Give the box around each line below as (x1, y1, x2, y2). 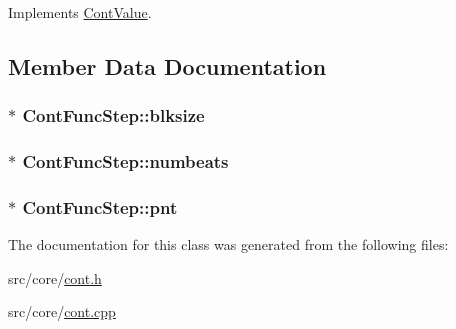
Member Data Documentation (8, 50, 327, 81)
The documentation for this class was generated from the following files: (8, 234, 449, 255)
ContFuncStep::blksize (22, 103, 205, 128)
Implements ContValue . (8, 2, 152, 22)
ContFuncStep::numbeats (22, 149, 229, 174)
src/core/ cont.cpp (8, 301, 116, 322)
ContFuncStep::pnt (22, 194, 178, 219)
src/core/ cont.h (8, 267, 102, 288)
